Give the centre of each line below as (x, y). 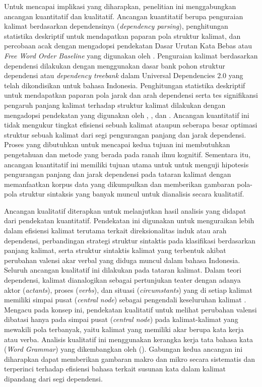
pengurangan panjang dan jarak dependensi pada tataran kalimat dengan (118, 174)
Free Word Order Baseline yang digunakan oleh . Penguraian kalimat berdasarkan (131, 55)
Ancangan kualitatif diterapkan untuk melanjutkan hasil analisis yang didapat (125, 210)
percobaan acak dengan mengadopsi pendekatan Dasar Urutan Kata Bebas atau (128, 46)
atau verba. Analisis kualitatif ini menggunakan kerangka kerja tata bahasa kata (128, 339)
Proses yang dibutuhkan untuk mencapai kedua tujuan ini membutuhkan (117, 144)
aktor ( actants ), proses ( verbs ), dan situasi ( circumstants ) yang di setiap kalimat (128, 289)
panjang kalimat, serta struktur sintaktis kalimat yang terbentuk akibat (115, 250)
